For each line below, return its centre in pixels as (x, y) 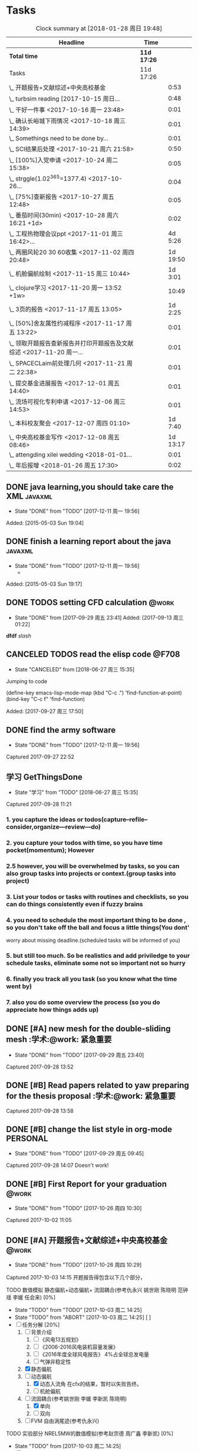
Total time (24, 56)
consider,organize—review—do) (54, 827)
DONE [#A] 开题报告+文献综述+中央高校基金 (87, 1240)
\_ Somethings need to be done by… (59, 138)
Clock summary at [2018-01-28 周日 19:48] (99, 28)
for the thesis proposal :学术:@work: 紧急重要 (91, 1096)
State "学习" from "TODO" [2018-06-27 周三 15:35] (76, 792)
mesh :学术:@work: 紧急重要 (59, 1040)
